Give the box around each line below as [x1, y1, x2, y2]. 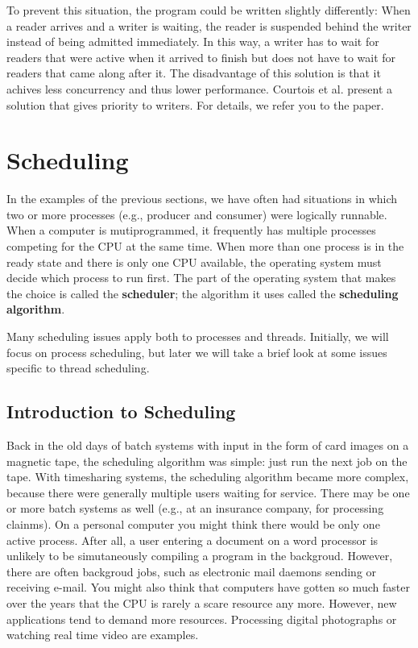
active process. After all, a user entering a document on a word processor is [6, 531, 379, 548]
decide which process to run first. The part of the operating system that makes [6, 269, 396, 286]
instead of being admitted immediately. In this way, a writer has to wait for [6, 33, 379, 50]
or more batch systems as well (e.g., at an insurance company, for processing [6, 500, 384, 517]
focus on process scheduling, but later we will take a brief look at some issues [6, 343, 387, 360]
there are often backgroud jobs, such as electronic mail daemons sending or [6, 563, 377, 579]
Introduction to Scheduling [6, 399, 236, 424]
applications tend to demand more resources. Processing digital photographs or [6, 610, 397, 627]
